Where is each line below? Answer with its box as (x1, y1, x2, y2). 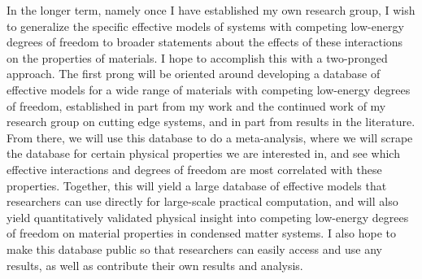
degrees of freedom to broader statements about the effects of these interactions (7, 33, 403, 50)
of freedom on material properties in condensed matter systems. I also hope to (7, 225, 396, 242)
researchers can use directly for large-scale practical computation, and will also (7, 193, 398, 210)
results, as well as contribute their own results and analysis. (7, 256, 303, 273)
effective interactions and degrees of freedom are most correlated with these (7, 160, 382, 177)
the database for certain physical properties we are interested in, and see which (7, 145, 400, 162)
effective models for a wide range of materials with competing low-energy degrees (7, 81, 411, 98)
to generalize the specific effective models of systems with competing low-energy (7, 17, 404, 34)
